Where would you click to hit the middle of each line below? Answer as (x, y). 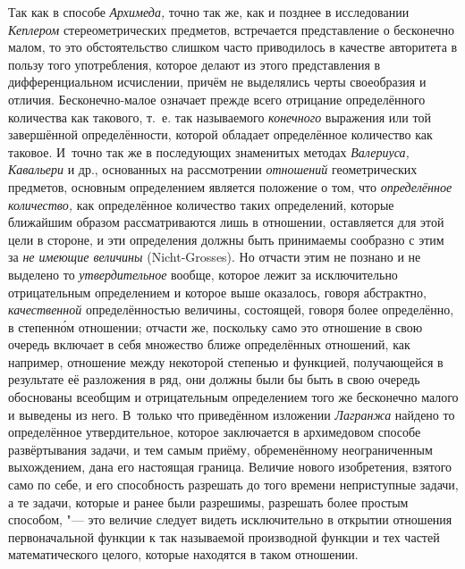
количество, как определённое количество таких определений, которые (201, 204)
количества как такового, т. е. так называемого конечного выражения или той (220, 117)
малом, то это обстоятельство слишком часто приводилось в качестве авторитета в (233, 47)
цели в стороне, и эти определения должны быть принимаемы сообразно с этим (226, 239)
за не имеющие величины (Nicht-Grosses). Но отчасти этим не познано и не (215, 257)
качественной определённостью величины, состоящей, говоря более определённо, (231, 310)
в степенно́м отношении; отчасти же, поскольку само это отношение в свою (216, 326)
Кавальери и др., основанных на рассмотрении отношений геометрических (213, 169)
